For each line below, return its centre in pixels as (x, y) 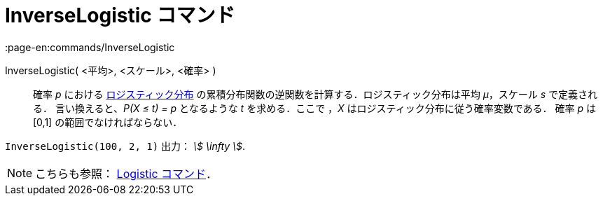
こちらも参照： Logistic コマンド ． (126, 173)
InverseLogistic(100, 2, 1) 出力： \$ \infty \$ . (125, 146)
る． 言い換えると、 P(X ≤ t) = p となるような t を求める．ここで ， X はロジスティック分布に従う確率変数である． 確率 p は (315, 108)
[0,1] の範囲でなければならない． (108, 122)
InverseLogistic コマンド (120, 15)
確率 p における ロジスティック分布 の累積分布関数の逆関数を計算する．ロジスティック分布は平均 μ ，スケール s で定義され (316, 94)
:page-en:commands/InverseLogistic (90, 47)
